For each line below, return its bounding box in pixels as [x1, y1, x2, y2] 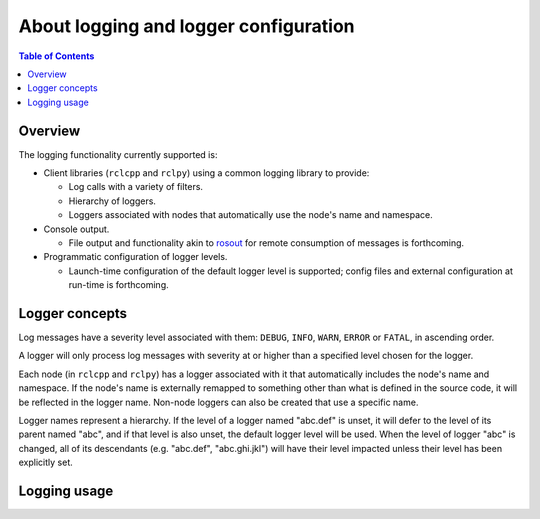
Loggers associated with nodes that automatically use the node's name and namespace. [68, 209, 434, 221]
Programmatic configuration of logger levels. [43, 251, 228, 263]
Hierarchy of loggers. [68, 195, 157, 207]
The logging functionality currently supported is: [18, 148, 218, 160]
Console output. [43, 223, 110, 235]
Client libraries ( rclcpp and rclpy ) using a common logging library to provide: [43, 167, 370, 179]
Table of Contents [18, 50, 95, 62]
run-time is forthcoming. [68, 279, 169, 291]
